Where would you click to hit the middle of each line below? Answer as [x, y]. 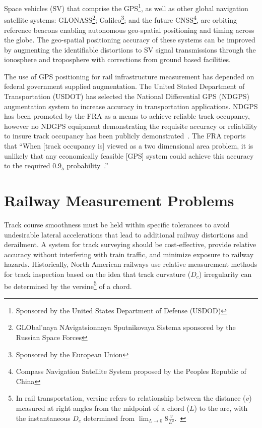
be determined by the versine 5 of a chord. [68, 285]
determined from [109, 418]
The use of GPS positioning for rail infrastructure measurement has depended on [129, 76]
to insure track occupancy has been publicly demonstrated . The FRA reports [125, 136]
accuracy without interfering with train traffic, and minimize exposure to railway [129, 254]
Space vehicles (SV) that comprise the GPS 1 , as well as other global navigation [126, 7]
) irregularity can [225, 274]
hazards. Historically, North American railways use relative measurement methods [131, 264]
